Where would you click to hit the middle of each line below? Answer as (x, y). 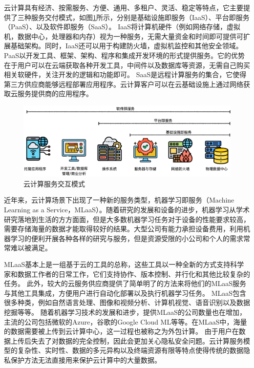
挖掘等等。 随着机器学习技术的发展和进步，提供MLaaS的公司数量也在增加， (125, 312)
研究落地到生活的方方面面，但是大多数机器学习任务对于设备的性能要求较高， (127, 219)
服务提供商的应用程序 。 (55, 93)
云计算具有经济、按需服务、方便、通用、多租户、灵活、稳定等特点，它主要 (124, 7)
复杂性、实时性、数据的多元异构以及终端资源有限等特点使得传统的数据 (130, 350)
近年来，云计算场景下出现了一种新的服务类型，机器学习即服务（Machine (119, 200)
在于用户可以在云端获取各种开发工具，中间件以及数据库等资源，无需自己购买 (127, 65)
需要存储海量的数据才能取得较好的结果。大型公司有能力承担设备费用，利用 (124, 229)
